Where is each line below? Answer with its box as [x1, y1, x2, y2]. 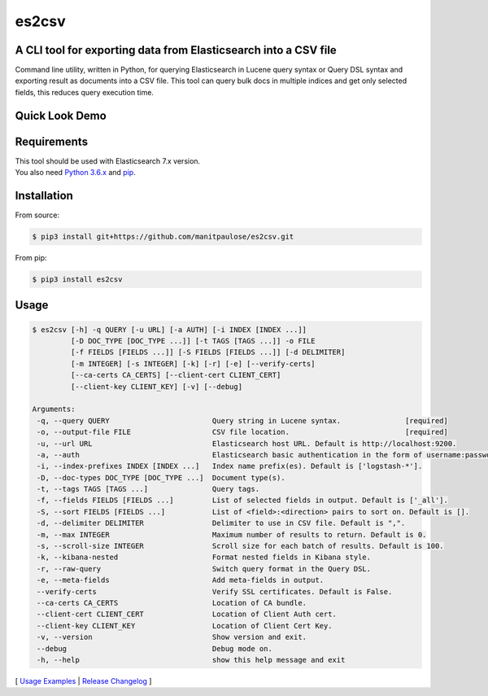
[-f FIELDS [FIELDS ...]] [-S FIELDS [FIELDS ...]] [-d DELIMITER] [70, 348, 346, 357]
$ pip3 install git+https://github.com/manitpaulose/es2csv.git [32, 232, 294, 242]
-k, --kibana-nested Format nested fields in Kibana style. [37, 553, 372, 562]
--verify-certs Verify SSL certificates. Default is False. [37, 587, 393, 596]
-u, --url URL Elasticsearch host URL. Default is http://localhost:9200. [37, 439, 457, 448]
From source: [15, 210, 60, 220]
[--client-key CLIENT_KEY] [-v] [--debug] [70, 382, 243, 391]
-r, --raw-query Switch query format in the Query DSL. [37, 564, 372, 573]
